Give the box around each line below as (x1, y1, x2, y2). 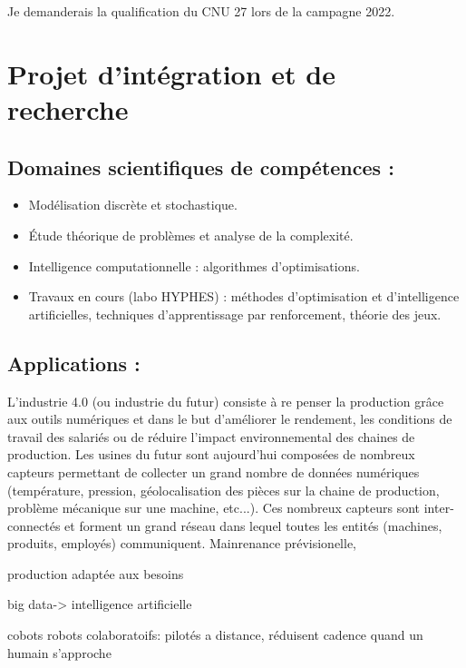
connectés (7, 516, 61, 535)
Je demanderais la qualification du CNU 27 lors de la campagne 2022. (7, 2, 395, 20)
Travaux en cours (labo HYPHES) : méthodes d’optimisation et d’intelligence (28, 287, 460, 306)
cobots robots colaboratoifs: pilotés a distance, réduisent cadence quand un (7, 625, 423, 644)
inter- (423, 498, 454, 517)
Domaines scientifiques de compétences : (7, 152, 394, 181)
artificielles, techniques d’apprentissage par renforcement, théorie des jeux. (28, 304, 442, 323)
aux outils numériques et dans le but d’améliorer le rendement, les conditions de (7, 409, 452, 428)
